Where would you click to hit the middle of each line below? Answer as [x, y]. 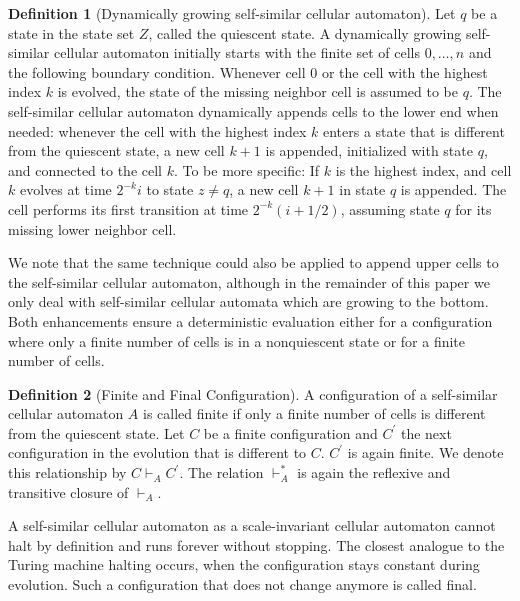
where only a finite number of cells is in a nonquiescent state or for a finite [237, 340]
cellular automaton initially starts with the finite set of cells [237, 52]
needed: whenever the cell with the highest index [157, 130]
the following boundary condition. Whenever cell [157, 71]
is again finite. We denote [425, 452]
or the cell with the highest [404, 71]
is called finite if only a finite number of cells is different [314, 413]
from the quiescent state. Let [96, 432]
